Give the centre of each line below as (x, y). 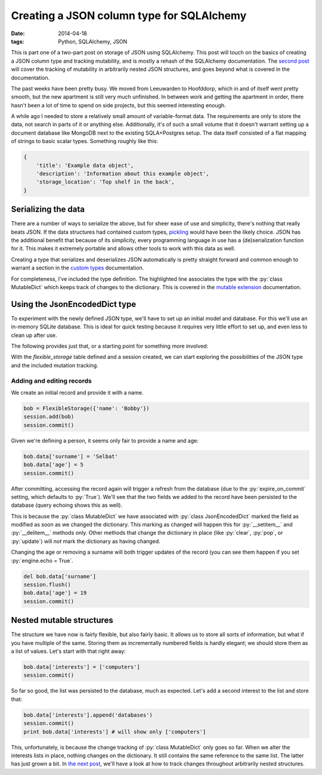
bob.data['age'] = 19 (55, 593)
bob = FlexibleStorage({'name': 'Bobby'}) (86, 408)
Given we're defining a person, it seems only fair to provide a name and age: (105, 441)
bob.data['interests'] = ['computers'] (82, 667)
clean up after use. (34, 335)
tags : (18, 41)
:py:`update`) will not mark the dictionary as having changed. (86, 541)
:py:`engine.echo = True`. (42, 560)
